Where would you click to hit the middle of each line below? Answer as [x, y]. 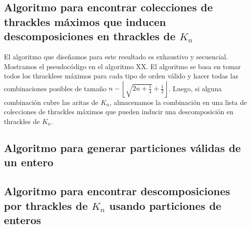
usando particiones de [165, 205]
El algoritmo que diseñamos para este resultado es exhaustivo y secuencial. [116, 56]
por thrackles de [46, 205]
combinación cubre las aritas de [51, 102]
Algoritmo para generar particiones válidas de [123, 147]
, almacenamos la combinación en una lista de [178, 102]
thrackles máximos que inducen [85, 21]
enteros [23, 219]
